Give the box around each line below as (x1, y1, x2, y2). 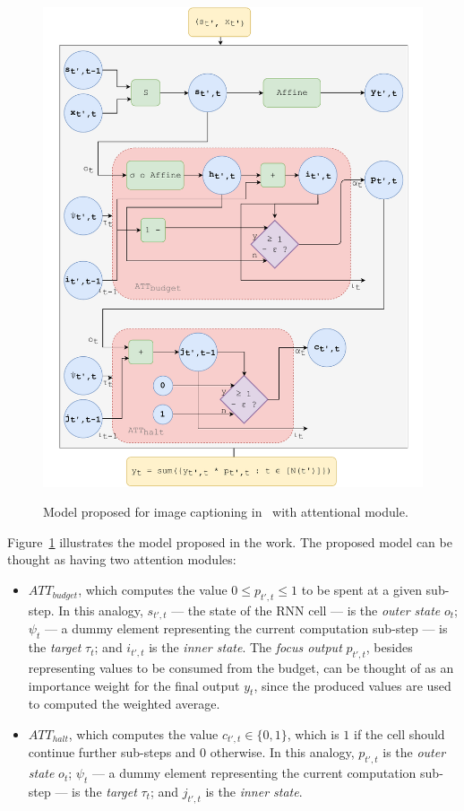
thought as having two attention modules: (7, 550, 236, 569)
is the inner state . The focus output (149, 638, 342, 657)
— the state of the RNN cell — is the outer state (171, 600, 441, 619)
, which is (287, 724, 339, 743)
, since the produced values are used (253, 676, 451, 694)
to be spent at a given (301, 580, 422, 599)
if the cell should (353, 724, 445, 743)
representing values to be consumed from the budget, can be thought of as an (28, 658, 454, 676)
